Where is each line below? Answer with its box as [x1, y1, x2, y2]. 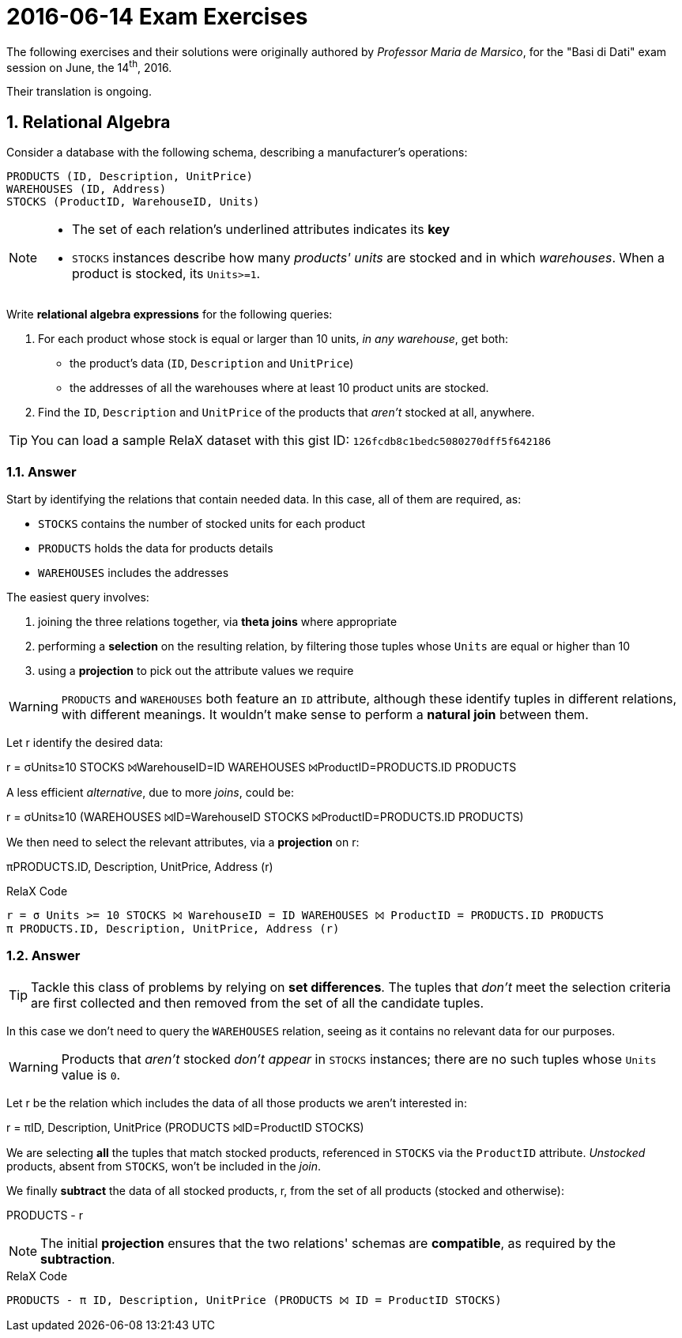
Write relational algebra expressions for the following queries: [6, 307, 333, 322]
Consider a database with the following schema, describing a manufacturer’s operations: [6, 145, 468, 160]
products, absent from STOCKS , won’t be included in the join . [6, 1159, 322, 1173]
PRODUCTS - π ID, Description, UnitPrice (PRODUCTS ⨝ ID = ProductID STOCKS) [6, 1293, 502, 1306]
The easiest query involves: [6, 590, 149, 604]
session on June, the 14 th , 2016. [6, 58, 172, 74]
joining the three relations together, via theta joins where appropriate [38, 615, 398, 628]
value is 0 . [61, 1066, 121, 1083]
